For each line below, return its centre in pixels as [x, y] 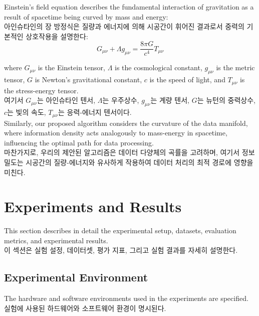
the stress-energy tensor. [41, 90]
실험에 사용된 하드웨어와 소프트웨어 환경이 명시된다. [85, 308]
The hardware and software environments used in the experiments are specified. [126, 298]
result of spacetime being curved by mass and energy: [86, 16]
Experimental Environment [76, 277]
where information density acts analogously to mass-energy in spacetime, [116, 133]
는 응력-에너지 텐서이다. [95, 112]
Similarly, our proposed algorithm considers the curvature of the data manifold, [126, 123]
